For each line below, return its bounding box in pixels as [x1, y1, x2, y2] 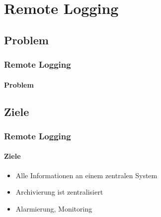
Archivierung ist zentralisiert [15, 187, 103, 197]
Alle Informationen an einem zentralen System [15, 170, 158, 180]
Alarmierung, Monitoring [15, 203, 92, 214]
